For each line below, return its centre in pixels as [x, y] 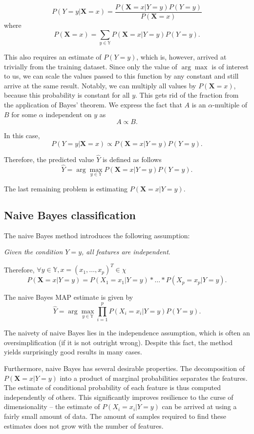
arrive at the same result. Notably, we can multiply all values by [100, 85]
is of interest [230, 66]
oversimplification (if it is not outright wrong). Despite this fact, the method [118, 342]
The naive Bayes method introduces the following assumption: [97, 235]
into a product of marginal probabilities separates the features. [154, 378]
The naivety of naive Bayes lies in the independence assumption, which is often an [127, 333]
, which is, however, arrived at [181, 56]
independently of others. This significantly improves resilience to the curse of [119, 397]
